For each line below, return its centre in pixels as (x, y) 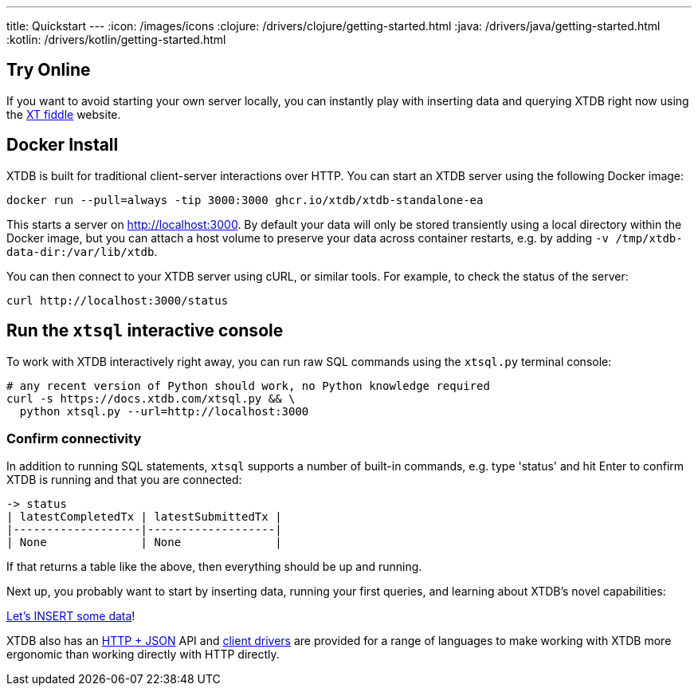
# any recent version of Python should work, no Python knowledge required (248, 385)
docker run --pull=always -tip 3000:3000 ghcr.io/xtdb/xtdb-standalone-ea (245, 200)
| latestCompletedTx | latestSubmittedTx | (144, 517)
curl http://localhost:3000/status (118, 300)
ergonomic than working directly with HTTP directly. (143, 655)
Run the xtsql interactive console (145, 331)
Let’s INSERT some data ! (71, 616)
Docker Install (63, 145)
